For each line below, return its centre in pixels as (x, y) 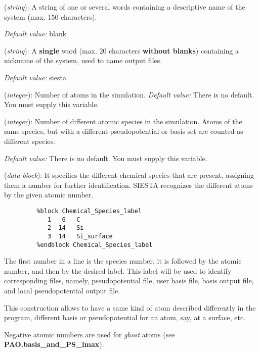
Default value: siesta (35, 77)
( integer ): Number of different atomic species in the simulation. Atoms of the (123, 121)
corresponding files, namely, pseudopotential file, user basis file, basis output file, (129, 281)
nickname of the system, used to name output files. (83, 60)
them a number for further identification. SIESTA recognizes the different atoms (128, 185)
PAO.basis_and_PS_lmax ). (54, 344)
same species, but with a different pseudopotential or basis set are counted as (124, 131)
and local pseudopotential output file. (62, 290)
